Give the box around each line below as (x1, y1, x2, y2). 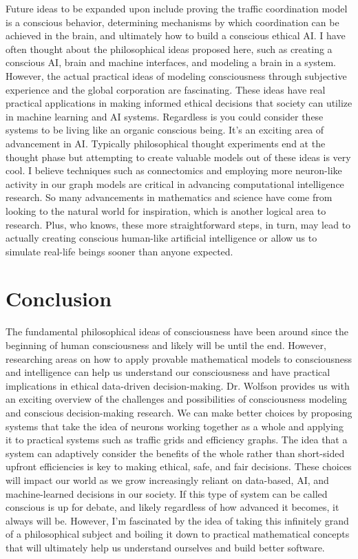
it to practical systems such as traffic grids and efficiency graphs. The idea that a (6, 432, 348, 447)
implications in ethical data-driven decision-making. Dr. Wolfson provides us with (6, 378, 350, 392)
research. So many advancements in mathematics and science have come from (6, 190, 333, 204)
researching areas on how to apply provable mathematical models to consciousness (6, 351, 352, 366)
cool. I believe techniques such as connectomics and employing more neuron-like (6, 163, 342, 178)
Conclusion (6, 284, 112, 313)
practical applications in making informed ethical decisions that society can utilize (6, 96, 352, 110)
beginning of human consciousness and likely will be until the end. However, (6, 338, 326, 352)
